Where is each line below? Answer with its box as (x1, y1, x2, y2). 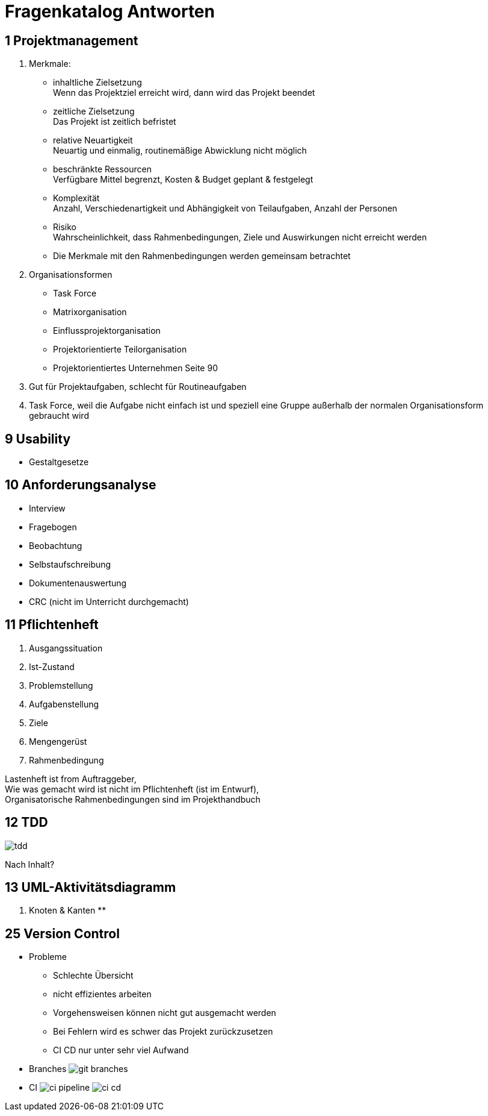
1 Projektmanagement (5, 33, 138, 48)
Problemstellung (29, 680, 93, 691)
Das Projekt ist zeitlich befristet (53, 116, 176, 127)
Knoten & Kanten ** (29, 905, 107, 916)
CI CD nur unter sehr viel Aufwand (53, 1045, 189, 1056)
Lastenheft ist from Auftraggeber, (5, 773, 137, 784)
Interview (29, 503, 66, 513)
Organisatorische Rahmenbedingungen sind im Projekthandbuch (5, 794, 261, 804)
